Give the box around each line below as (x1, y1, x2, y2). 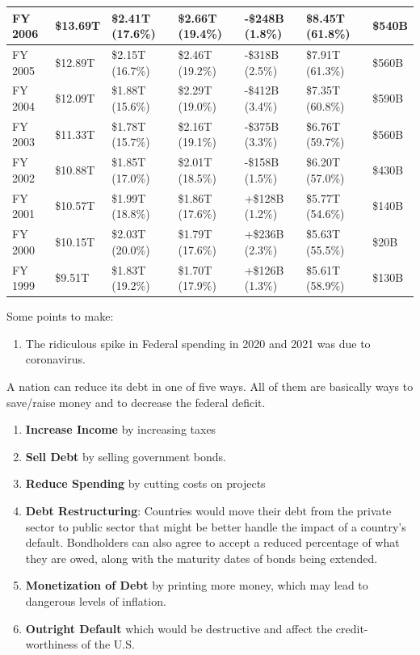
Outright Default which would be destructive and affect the (25, 619, 333, 636)
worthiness (25, 636, 78, 653)
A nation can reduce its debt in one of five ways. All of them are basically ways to (6, 378, 414, 395)
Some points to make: (6, 308, 114, 325)
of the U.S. (81, 636, 135, 653)
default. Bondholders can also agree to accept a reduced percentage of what (25, 534, 400, 551)
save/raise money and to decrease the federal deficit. (6, 393, 266, 410)
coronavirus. (25, 351, 86, 367)
